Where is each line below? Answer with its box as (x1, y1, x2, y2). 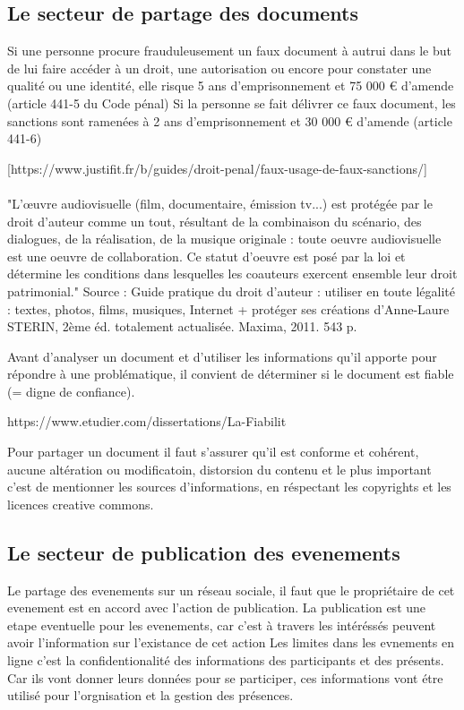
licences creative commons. (7, 494, 154, 513)
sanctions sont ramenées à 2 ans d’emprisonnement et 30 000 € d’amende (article (7, 111, 452, 130)
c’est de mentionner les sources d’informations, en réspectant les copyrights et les (7, 477, 451, 496)
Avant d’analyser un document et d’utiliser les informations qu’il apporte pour (7, 346, 437, 365)
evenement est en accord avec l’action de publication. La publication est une (7, 598, 426, 617)
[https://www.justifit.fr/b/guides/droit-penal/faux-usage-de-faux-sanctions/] (7, 158, 427, 177)
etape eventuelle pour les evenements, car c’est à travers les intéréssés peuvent (7, 615, 436, 634)
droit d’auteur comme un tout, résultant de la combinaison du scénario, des (7, 211, 422, 230)
